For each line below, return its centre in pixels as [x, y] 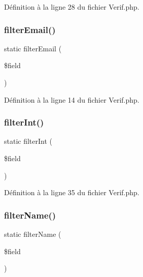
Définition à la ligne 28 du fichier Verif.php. [72, 7]
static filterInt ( [28, 141]
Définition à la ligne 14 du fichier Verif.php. [72, 99]
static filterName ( [33, 234]
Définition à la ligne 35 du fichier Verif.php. [72, 192]
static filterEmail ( [33, 48]
